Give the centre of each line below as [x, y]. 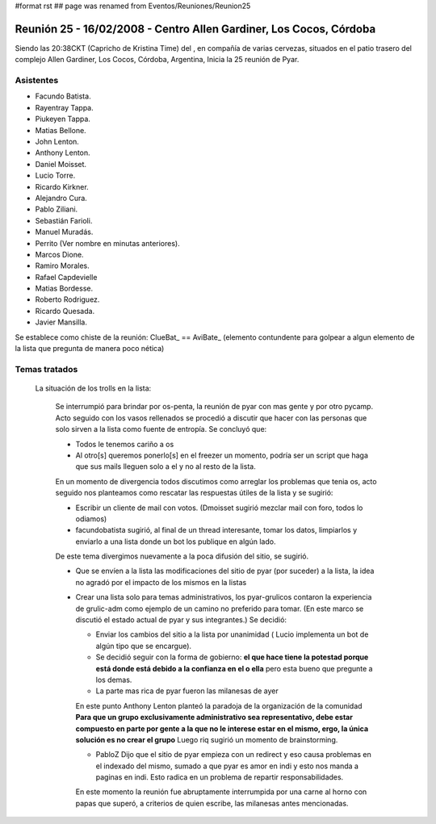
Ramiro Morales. [62, 266]
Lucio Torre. [55, 176]
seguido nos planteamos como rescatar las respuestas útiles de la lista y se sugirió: [194, 493]
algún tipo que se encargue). [144, 646]
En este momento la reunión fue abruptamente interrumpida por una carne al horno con [221, 792]
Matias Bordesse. [64, 289]
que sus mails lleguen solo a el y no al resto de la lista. [166, 466]
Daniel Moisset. [61, 164]
